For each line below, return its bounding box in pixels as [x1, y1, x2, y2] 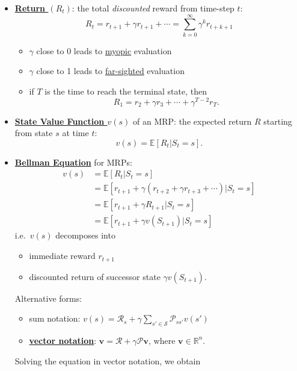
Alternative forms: [14, 291, 82, 304]
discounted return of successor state [29, 270, 161, 282]
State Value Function [14, 114, 105, 127]
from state [14, 126, 53, 139]
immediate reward [29, 249, 96, 262]
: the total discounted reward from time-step [72, 2, 234, 14]
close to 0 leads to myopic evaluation [36, 44, 172, 57]
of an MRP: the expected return [133, 114, 252, 127]
